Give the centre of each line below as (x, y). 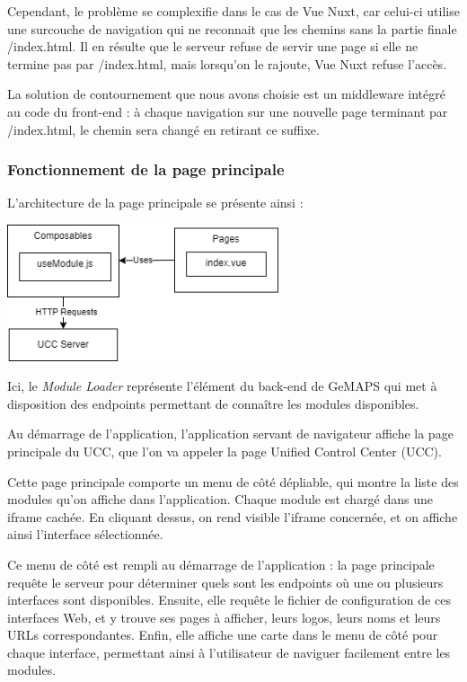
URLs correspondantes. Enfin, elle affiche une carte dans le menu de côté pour (223, 635)
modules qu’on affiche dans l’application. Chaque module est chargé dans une (220, 499)
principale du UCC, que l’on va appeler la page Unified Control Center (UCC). (225, 451)
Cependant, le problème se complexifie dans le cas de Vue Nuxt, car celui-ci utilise (233, 11)
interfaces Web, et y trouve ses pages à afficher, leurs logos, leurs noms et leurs (224, 617)
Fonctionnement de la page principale (146, 169)
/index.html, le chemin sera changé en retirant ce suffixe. (163, 129)
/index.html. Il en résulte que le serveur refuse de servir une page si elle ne (213, 46)
